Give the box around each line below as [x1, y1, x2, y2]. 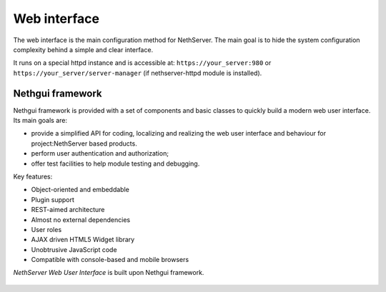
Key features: [13, 172, 53, 181]
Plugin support [31, 195, 75, 203]
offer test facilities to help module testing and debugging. [31, 159, 200, 168]
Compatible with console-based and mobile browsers [31, 256, 189, 264]
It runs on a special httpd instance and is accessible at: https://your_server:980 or [13, 59, 272, 67]
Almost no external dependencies [31, 215, 131, 224]
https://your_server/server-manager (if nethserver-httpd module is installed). [13, 69, 262, 77]
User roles [31, 225, 62, 233]
